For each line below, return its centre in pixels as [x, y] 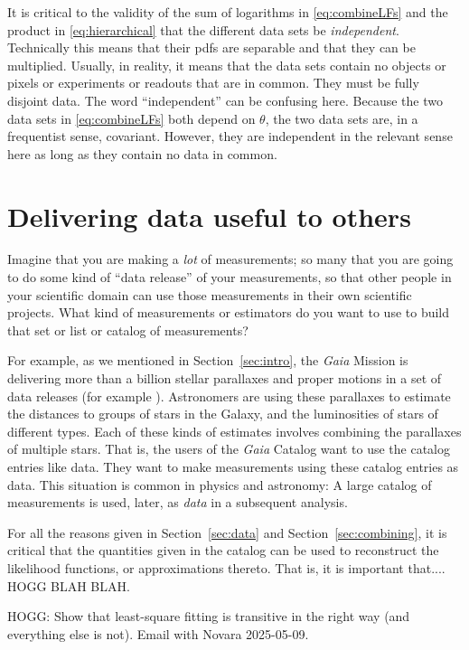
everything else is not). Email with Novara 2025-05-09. [158, 633]
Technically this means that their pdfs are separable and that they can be [211, 47]
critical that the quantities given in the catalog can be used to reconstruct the [223, 550]
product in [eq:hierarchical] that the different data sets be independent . [203, 29]
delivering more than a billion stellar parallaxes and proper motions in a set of [225, 378]
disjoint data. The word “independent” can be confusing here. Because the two [225, 100]
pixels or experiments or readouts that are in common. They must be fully [213, 83]
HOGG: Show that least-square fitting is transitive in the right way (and [209, 616]
